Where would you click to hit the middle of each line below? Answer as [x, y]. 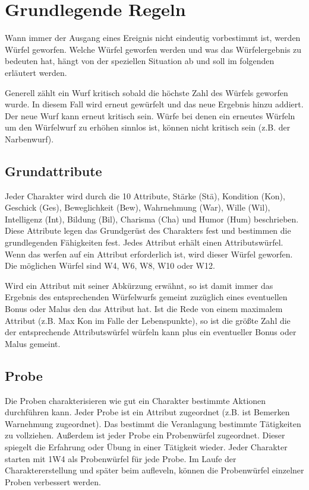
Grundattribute [53, 171]
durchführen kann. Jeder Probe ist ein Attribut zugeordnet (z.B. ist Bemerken [147, 412]
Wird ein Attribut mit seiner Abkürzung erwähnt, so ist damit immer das [139, 285]
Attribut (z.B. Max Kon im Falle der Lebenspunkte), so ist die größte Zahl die [148, 320]
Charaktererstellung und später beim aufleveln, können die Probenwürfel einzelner [154, 470]
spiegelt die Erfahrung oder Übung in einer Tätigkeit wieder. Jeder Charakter [146, 446]
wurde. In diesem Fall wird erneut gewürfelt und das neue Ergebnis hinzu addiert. [154, 104]
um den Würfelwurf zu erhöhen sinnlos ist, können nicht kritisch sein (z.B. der [148, 127]
